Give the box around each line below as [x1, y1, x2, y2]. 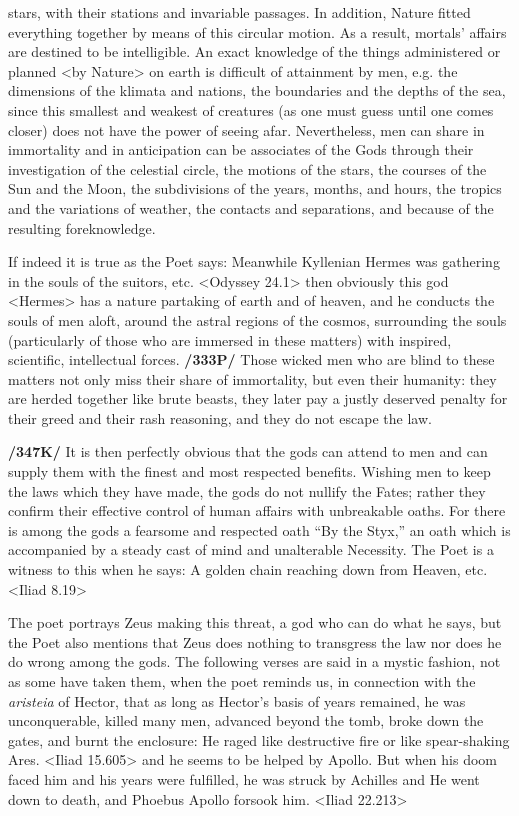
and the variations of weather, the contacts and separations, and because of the [8, 197, 494, 218]
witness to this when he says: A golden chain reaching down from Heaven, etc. [8, 559, 488, 580]
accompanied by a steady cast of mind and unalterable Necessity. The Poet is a [8, 539, 494, 560]
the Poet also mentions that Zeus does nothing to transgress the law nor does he [8, 631, 502, 652]
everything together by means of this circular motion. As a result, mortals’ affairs [8, 21, 507, 42]
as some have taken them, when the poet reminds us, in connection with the [8, 671, 476, 691]
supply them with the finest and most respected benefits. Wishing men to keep [8, 461, 491, 482]
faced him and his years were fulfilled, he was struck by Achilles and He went [8, 768, 480, 789]
